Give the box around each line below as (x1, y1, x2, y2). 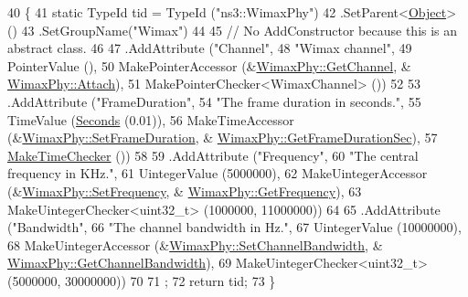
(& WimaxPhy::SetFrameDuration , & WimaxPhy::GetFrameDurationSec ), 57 (7, 128, 438, 147)
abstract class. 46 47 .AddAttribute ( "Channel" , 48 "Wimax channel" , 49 (7, 38, 412, 58)
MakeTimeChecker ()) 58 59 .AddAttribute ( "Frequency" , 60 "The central (7, 145, 419, 164)
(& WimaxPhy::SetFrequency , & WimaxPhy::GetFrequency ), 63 (7, 181, 362, 200)
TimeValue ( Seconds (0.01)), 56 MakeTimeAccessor (7, 110, 294, 129)
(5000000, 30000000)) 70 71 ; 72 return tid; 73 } (7, 270, 276, 290)
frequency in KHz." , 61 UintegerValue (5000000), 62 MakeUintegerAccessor (7, 164, 428, 183)
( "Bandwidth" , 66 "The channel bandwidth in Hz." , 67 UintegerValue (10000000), (7, 217, 462, 237)
